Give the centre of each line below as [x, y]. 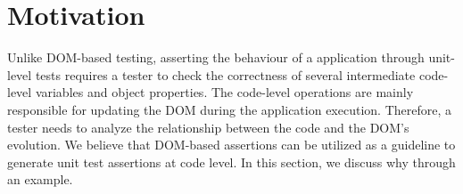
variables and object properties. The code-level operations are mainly [224, 92]
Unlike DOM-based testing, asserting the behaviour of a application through [216, 57]
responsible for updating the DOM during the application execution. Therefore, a [230, 109]
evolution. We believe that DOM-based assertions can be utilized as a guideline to [231, 145]
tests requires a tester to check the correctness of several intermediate [225, 74]
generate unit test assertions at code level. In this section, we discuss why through [231, 162]
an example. [40, 179]
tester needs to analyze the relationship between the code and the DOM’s [208, 127]
